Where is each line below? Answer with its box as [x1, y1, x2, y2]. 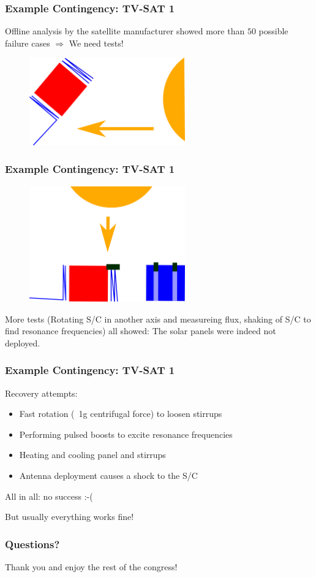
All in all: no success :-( [5, 489, 93, 502]
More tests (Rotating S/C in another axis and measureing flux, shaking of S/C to [5, 312, 311, 325]
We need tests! [69, 36, 124, 49]
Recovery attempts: [5, 386, 78, 399]
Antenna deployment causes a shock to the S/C [19, 469, 198, 482]
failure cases [5, 36, 50, 49]
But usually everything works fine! [5, 510, 134, 523]
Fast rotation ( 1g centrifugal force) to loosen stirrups [19, 407, 222, 420]
